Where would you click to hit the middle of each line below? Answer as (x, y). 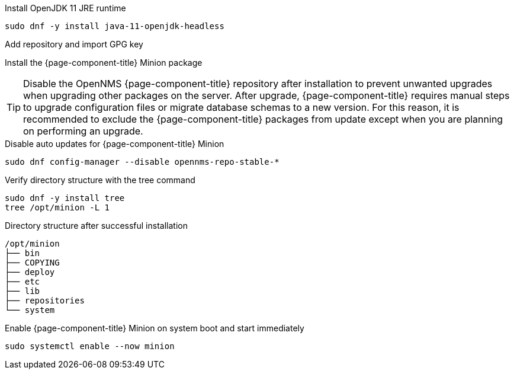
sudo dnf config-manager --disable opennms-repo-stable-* (142, 162)
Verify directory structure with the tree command (100, 180)
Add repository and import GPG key (74, 44)
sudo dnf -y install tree (65, 198)
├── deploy (30, 272)
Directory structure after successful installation (96, 226)
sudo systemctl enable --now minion (90, 346)
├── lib (23, 291)
